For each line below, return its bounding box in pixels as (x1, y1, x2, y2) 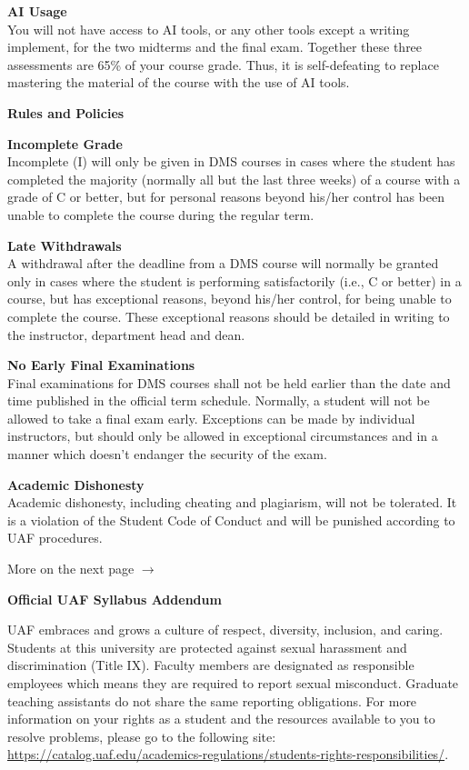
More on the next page (7, 559, 135, 578)
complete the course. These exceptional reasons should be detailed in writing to (7, 306, 450, 325)
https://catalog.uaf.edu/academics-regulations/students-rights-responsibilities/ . (7, 745, 449, 764)
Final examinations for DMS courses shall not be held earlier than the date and (7, 373, 451, 392)
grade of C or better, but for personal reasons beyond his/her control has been (7, 187, 444, 206)
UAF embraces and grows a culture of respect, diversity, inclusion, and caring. (7, 620, 444, 639)
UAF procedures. (7, 528, 103, 547)
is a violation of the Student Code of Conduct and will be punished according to (7, 510, 455, 529)
